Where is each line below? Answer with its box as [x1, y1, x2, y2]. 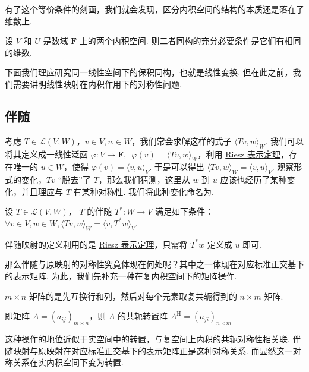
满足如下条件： [154, 205, 213, 217]
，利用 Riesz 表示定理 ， [197, 147, 289, 160]
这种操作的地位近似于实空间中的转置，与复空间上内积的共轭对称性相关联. [5, 332, 290, 345]
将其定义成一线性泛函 [5, 147, 88, 160]
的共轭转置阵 [117, 310, 168, 322]
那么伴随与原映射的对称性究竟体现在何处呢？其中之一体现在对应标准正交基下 [5, 258, 304, 270]
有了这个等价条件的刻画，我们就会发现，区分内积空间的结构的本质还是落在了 [5, 3, 304, 15]
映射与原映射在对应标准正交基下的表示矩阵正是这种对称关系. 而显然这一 [12, 344, 293, 357]
